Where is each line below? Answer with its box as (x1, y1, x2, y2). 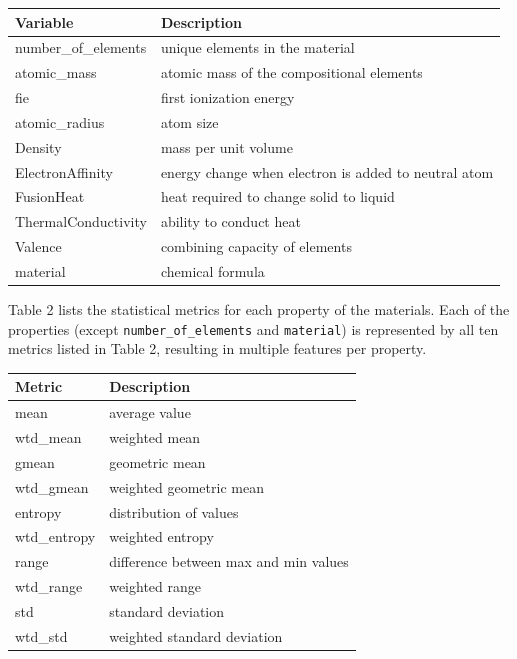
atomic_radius (15, 111, 105, 132)
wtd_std (15, 625, 68, 646)
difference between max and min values (109, 551, 349, 572)
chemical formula (160, 260, 265, 281)
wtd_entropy (15, 526, 96, 547)
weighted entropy (109, 526, 214, 547)
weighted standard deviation (109, 625, 283, 646)
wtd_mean (15, 427, 82, 448)
